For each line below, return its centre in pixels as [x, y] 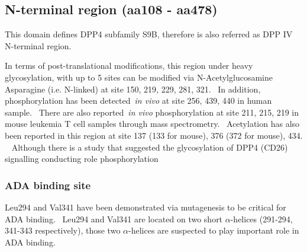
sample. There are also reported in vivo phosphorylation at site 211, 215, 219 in [152, 112]
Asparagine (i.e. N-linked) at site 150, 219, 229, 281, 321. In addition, [133, 89]
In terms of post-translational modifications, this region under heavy [129, 66]
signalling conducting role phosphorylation [82, 159]
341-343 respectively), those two [63, 230]
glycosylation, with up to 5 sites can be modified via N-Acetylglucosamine [139, 77]
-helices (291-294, [261, 218]
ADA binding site [48, 185]
